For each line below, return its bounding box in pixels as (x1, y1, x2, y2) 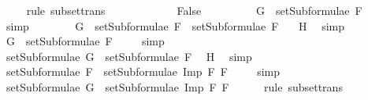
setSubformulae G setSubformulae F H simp (6, 48, 252, 64)
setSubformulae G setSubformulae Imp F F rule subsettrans (6, 78, 343, 95)
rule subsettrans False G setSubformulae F (26, 2, 362, 18)
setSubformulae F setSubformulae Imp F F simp (6, 63, 281, 80)
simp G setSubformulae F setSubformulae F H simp (6, 17, 345, 34)
